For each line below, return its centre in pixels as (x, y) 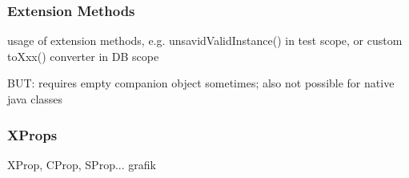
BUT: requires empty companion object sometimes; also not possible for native (201, 83)
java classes (35, 99)
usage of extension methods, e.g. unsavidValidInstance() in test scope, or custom (205, 40)
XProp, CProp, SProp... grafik (82, 164)
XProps (32, 134)
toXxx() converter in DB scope (83, 56)
